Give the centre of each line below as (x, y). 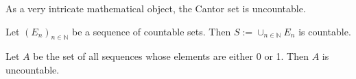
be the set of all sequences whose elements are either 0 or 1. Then (171, 56)
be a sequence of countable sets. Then (152, 31)
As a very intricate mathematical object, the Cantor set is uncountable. (156, 8)
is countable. (325, 31)
